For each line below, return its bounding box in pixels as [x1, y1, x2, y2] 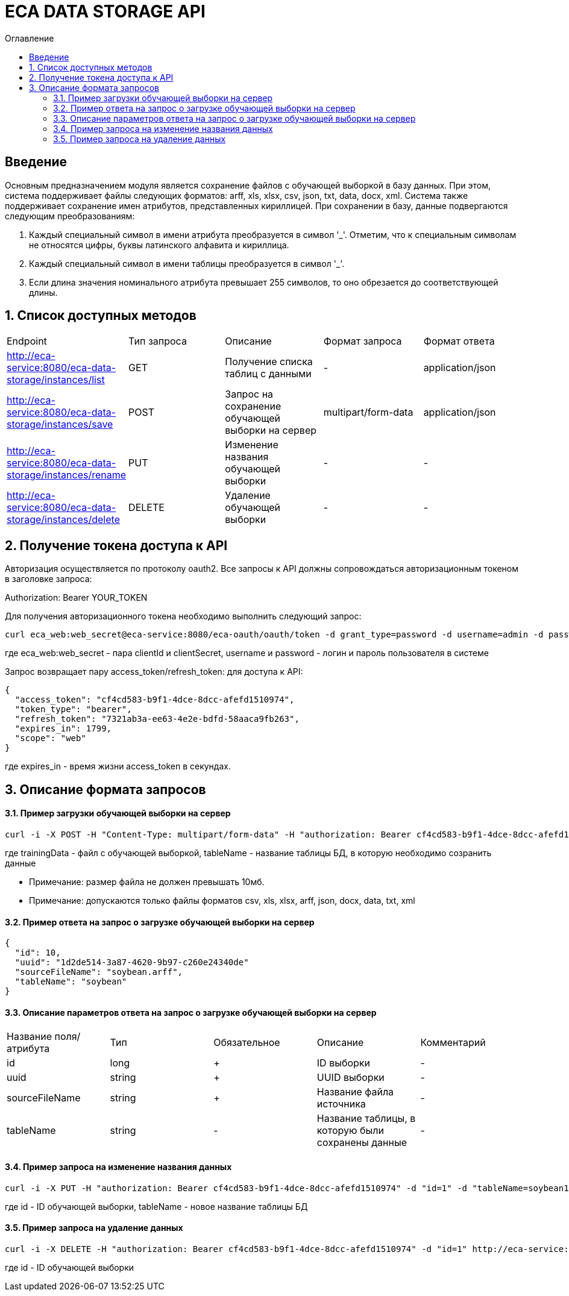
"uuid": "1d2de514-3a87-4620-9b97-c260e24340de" [14, 957, 249, 968]
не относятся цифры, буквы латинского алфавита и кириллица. [29, 239, 289, 250]
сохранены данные [316, 1136, 407, 1149]
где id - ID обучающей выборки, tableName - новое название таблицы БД [5, 1201, 308, 1212]
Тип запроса [128, 335, 187, 348]
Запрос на [225, 388, 274, 401]
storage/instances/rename [7, 469, 127, 481]
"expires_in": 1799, [14, 724, 112, 734]
